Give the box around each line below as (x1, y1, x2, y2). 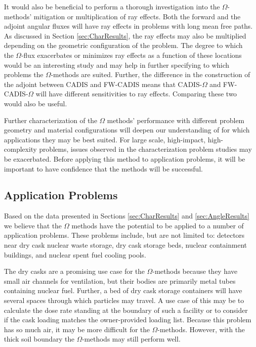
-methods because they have (152, 266, 238, 276)
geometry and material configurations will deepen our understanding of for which (4, 125, 250, 135)
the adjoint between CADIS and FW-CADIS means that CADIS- (4, 79, 202, 89)
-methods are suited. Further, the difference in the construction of (50, 69, 251, 80)
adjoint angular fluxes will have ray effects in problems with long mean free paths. (4, 21, 253, 31)
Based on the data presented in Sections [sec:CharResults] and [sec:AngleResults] (4, 211, 250, 221)
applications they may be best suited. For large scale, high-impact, (4, 134, 206, 144)
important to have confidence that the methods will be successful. (4, 163, 203, 173)
